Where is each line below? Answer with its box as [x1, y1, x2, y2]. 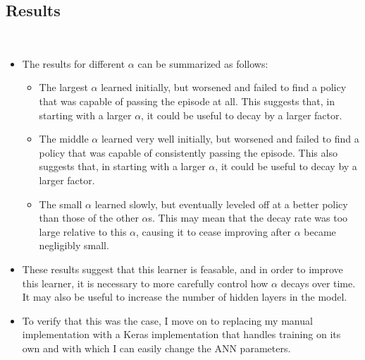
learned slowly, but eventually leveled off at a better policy [94, 196, 348, 211]
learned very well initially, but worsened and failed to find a [101, 131, 359, 146]
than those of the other [39, 210, 139, 225]
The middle [39, 131, 89, 146]
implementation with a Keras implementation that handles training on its [22, 327, 341, 342]
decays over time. [280, 275, 356, 290]
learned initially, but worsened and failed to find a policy [101, 80, 347, 95]
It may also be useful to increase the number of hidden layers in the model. [22, 289, 347, 304]
